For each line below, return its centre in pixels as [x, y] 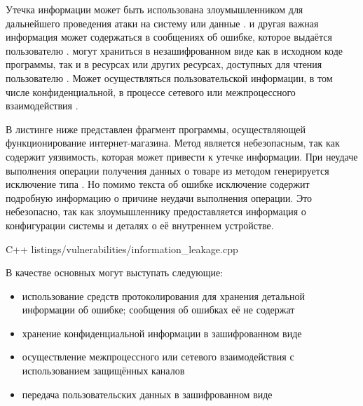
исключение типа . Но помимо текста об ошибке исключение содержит [158, 184]
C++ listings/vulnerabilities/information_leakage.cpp [122, 249]
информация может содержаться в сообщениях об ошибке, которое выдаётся [169, 37]
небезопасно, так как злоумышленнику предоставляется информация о [156, 211]
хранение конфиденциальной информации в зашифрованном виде [162, 333]
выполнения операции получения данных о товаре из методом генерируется [167, 170]
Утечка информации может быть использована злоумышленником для [155, 9]
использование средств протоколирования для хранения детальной [163, 296]
